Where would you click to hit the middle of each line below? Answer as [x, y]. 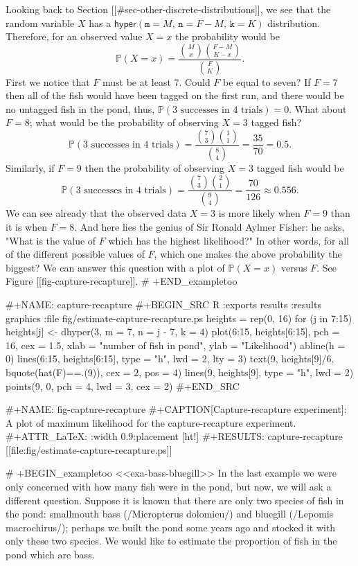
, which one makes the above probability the [248, 254]
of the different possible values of [75, 254]
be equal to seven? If [267, 81]
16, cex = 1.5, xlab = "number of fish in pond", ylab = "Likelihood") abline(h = [176, 345]
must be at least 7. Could [156, 81]
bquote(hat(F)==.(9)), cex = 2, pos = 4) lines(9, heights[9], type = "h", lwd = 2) [180, 372]
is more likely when [259, 213]
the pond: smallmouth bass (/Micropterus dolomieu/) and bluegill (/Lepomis [170, 514]
